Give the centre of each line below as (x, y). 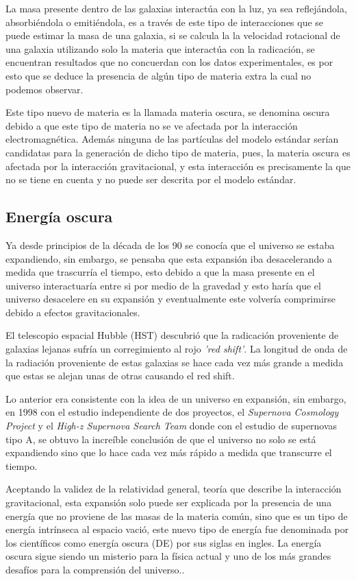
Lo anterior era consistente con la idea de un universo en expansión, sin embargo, (176, 398)
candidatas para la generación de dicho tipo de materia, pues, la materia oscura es (178, 152)
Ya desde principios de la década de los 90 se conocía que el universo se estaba (170, 245)
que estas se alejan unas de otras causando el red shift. (120, 376)
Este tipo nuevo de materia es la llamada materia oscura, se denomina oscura (168, 112)
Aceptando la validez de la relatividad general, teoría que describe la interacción (174, 489)
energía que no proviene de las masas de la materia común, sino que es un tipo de (177, 515)
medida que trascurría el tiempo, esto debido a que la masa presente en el (160, 272)
